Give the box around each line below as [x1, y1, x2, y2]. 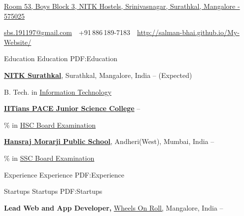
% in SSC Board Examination [4, 152, 95, 163]
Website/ [4, 36, 32, 47]
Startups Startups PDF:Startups [4, 186, 103, 196]
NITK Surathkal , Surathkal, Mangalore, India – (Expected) [4, 70, 192, 80]
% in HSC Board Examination [4, 119, 96, 130]
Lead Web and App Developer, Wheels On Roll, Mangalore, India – [4, 202, 223, 213]
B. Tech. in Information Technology [4, 86, 112, 97]
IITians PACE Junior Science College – [4, 103, 140, 113]
